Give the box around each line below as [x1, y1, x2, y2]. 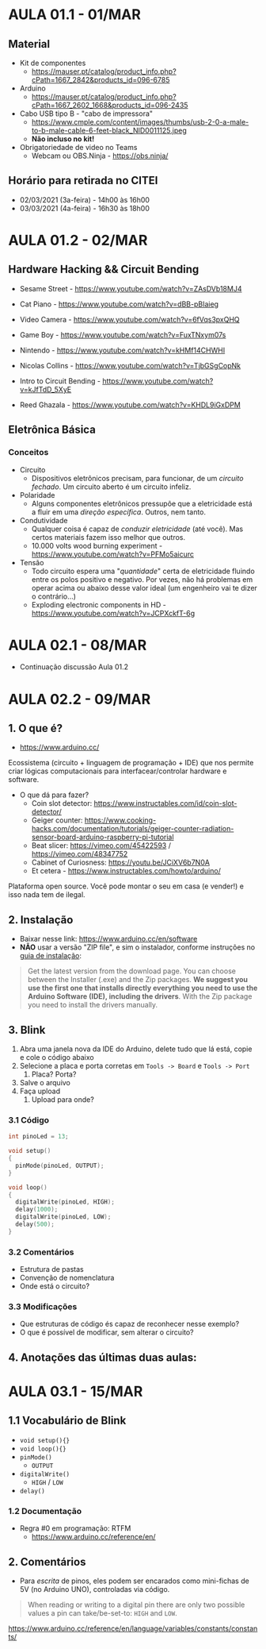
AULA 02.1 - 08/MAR [8, 636, 147, 654]
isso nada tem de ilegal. [8, 890, 85, 900]
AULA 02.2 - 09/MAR [8, 690, 151, 708]
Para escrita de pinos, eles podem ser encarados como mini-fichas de [19, 1576, 249, 1585]
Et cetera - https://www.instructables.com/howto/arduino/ [31, 866, 222, 876]
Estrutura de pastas [19, 1265, 85, 1274]
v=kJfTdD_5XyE [19, 384, 72, 394]
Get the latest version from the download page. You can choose [27, 966, 236, 976]
